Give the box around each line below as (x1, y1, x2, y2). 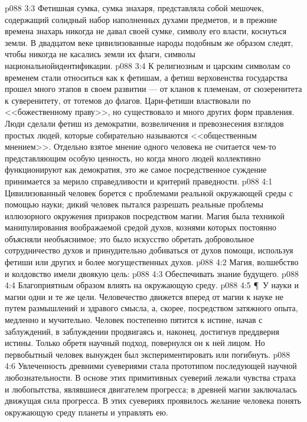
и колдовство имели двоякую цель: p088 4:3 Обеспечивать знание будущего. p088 (5, 267, 299, 279)
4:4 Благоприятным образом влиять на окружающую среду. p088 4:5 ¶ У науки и (5, 279, 299, 291)
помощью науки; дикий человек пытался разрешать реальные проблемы (5, 198, 263, 210)
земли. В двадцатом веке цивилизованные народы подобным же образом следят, (5, 36, 293, 48)
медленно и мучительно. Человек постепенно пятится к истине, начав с (5, 314, 263, 326)
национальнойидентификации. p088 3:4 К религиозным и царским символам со (5, 59, 290, 71)
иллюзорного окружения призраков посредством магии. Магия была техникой (5, 209, 285, 222)
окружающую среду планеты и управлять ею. (5, 405, 168, 418)
